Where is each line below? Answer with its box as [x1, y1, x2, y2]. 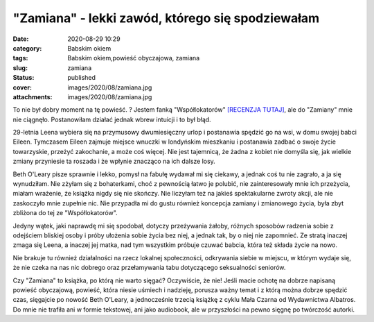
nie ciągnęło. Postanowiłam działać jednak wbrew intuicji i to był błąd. [12, 115, 211, 124]
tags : [12, 54, 28, 62]
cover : [12, 83, 33, 92]
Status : [12, 74, 35, 82]
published [67, 74, 96, 82]
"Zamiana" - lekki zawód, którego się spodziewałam [12, 10, 320, 26]
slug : [12, 63, 28, 72]
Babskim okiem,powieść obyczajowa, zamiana [67, 54, 200, 62]
